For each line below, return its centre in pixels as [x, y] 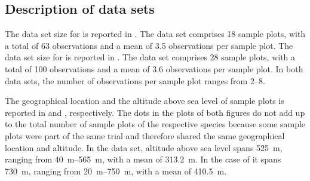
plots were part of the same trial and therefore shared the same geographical [145, 135]
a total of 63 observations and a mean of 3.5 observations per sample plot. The [149, 45]
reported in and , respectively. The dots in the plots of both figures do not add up [155, 112]
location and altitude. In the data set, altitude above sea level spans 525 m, [144, 147]
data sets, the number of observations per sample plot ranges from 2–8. [135, 80]
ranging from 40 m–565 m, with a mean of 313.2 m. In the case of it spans [143, 159]
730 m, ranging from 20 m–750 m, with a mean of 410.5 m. [116, 171]
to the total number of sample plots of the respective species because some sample [155, 124]
